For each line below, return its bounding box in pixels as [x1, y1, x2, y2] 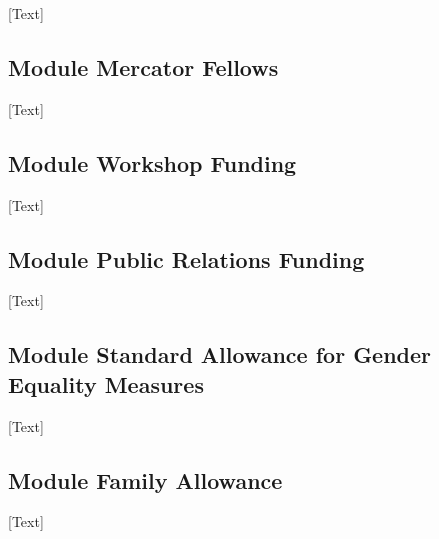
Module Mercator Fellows [8, 51, 279, 82]
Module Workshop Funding [8, 147, 297, 178]
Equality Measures [8, 368, 204, 399]
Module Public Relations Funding [8, 243, 365, 274]
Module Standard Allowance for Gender [8, 339, 432, 370]
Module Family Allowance [8, 464, 283, 495]
